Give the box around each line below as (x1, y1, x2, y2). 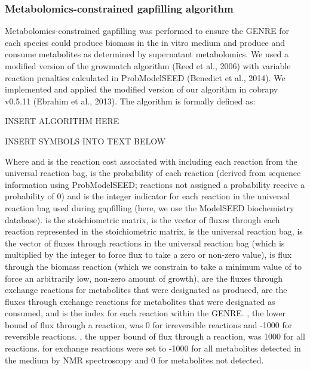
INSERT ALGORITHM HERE (5, 115, 119, 127)
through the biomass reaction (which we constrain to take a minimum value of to (5, 260, 302, 272)
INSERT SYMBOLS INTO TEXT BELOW (5, 134, 166, 147)
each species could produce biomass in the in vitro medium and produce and (5, 36, 286, 48)
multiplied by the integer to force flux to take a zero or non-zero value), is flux (5, 248, 292, 261)
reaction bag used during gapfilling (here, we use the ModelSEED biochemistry (5, 201, 294, 214)
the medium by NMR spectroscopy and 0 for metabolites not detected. (5, 353, 264, 366)
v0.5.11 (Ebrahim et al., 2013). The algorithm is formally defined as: (5, 94, 256, 107)
